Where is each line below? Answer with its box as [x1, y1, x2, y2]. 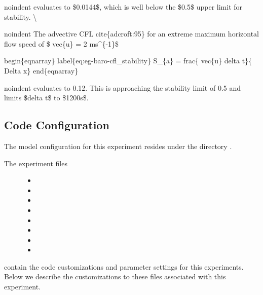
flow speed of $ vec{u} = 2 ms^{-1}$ [4, 38, 119, 49]
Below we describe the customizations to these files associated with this [4, 271, 226, 282]
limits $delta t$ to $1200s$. [4, 92, 89, 103]
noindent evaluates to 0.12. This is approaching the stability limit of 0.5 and [4, 82, 241, 93]
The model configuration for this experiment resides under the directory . [4, 140, 232, 151]
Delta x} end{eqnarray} [4, 65, 79, 76]
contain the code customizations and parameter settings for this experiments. [4, 261, 244, 272]
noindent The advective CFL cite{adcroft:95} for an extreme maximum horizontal [4, 28, 259, 39]
